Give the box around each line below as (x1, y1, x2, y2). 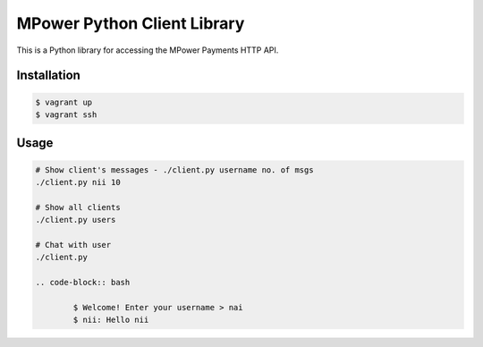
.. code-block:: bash (35, 277, 131, 288)
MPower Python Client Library (16, 13, 245, 33)
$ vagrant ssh (35, 109, 97, 120)
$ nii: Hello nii (72, 315, 149, 326)
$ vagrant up (35, 97, 93, 107)
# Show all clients (35, 202, 121, 212)
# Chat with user (35, 240, 112, 250)
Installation (16, 68, 80, 83)
